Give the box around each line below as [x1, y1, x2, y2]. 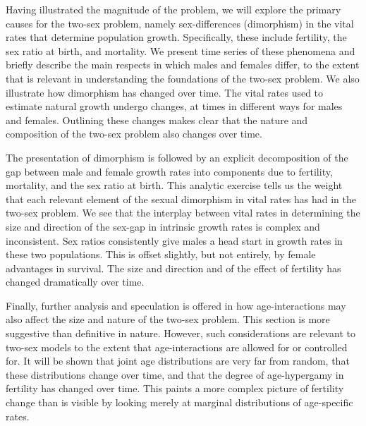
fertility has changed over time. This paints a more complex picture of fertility [6, 381, 344, 396]
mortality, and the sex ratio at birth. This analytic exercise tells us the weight [6, 178, 343, 193]
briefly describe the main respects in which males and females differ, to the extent [6, 57, 360, 72]
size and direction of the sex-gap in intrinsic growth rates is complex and [6, 219, 320, 233]
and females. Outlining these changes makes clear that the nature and [6, 112, 308, 127]
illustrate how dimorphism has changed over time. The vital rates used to [6, 85, 324, 99]
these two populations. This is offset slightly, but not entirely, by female [6, 247, 316, 262]
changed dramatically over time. [6, 274, 145, 289]
